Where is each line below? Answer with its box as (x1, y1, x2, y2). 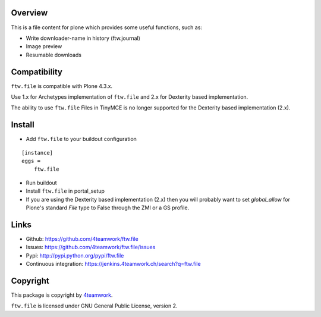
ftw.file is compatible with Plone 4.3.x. (11, 82, 113, 89)
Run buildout (26, 179, 57, 186)
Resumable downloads (26, 51, 82, 58)
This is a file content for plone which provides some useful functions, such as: (11, 24, 202, 31)
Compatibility (11, 67, 62, 77)
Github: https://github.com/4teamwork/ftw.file (26, 235, 139, 242)
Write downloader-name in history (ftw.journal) (26, 34, 141, 42)
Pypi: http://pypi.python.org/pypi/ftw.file (26, 252, 124, 259)
